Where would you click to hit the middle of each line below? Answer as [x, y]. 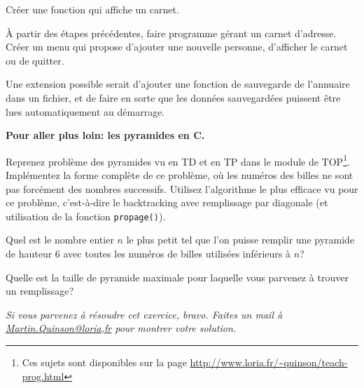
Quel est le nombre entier [60, 240]
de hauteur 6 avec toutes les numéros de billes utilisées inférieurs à [148, 254]
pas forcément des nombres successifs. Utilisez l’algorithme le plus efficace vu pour [182, 188]
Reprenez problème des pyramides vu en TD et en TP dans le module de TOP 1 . [178, 160]
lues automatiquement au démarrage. [85, 111]
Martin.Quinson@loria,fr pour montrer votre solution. [121, 328]
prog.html [43, 376]
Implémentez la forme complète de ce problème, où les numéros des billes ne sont [180, 175]
